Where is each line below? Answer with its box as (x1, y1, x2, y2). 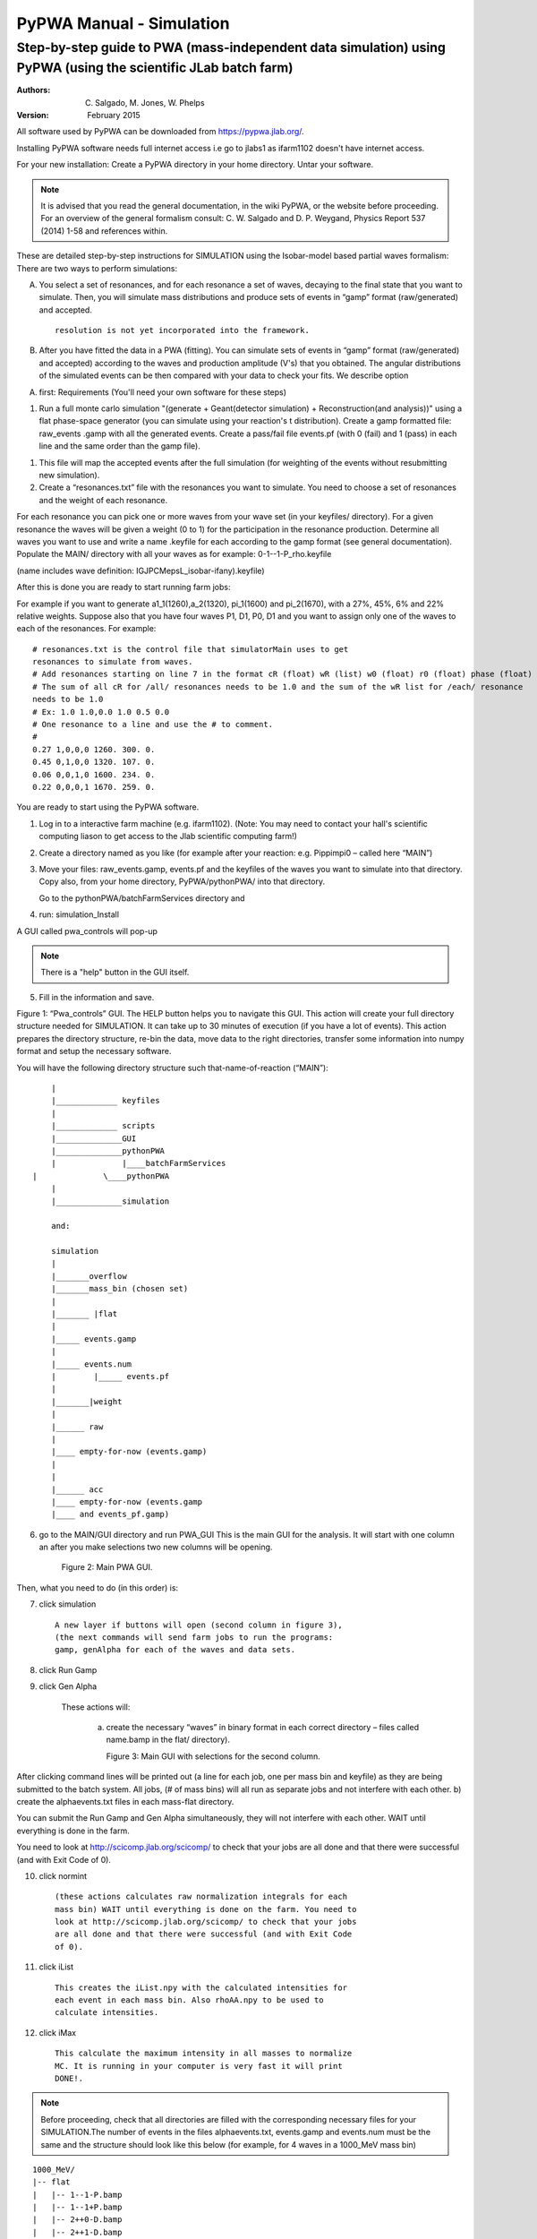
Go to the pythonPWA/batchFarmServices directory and (38, 892, 245, 904)
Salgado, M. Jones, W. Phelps (95, 97, 205, 107)
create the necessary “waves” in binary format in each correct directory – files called (106, 1721, 420, 1732)
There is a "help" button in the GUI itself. (40, 967, 190, 978)
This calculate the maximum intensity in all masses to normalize (55, 2048, 353, 2059)
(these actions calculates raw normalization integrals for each (55, 1892, 348, 1902)
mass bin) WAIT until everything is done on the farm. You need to (55, 1904, 357, 1914)
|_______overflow (50, 1271, 127, 1281)
